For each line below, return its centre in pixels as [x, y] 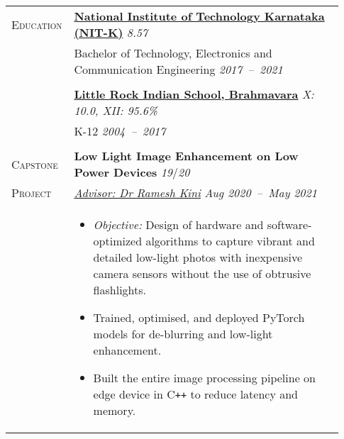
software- [289, 224]
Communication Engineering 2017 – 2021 [178, 69]
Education [37, 24]
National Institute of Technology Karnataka [199, 16]
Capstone [35, 164]
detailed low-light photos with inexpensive [198, 257]
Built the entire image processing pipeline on [204, 378]
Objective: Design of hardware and [178, 224]
